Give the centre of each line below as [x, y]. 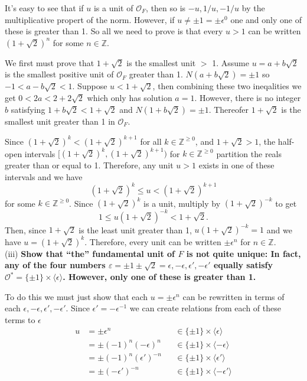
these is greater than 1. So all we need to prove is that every [114, 31]
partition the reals [249, 153]
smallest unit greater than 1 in [60, 121]
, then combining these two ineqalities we [227, 86]
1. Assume [231, 62]
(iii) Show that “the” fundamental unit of [90, 253]
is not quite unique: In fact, [244, 253]
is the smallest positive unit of [59, 74]
